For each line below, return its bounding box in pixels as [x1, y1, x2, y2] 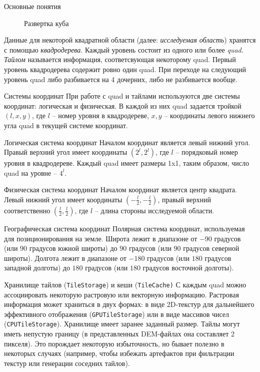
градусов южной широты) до [29, 243, 117, 253]
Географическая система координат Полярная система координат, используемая [4, 223, 245, 233]
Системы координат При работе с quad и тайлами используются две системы [4, 91, 240, 101]
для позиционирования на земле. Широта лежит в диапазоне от [4, 233, 197, 243]
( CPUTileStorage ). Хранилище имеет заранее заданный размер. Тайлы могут [4, 318, 240, 329]
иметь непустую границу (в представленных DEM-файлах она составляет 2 [4, 328, 234, 339]
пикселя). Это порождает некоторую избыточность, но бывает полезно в [4, 338, 224, 348]
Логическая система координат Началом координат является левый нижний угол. [4, 137, 250, 147]
